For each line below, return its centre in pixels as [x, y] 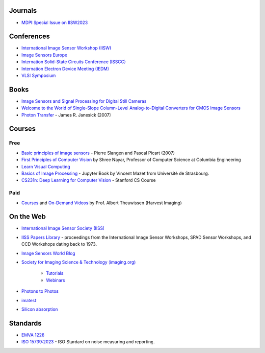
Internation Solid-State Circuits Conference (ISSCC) [74, 62]
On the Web [27, 217]
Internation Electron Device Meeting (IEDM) [65, 69]
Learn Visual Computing [46, 166]
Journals [23, 11]
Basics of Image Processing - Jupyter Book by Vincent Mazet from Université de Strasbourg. [115, 173]
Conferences [29, 36]
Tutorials [55, 273]
